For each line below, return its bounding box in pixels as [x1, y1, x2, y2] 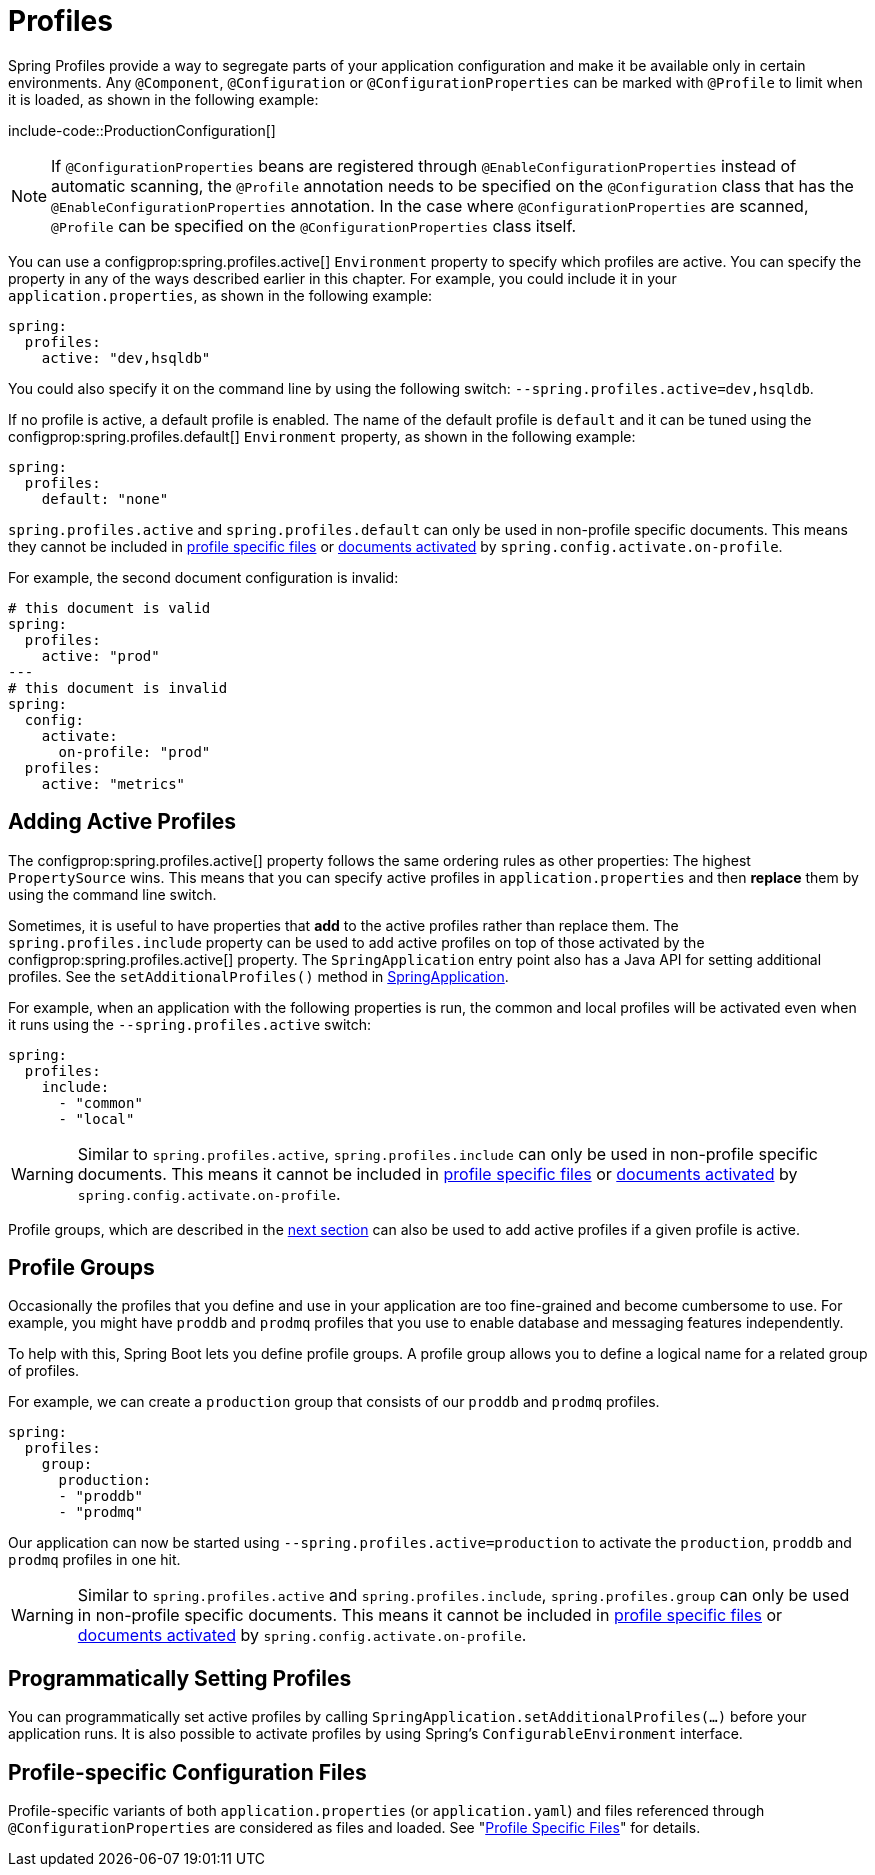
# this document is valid [8, 599, 211, 616]
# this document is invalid [8, 679, 228, 696]
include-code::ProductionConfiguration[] [8, 121, 276, 139]
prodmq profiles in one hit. [8, 1551, 181, 1569]
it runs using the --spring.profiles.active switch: [8, 1015, 372, 1033]
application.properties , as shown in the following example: [8, 286, 433, 304]
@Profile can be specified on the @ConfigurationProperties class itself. [51, 215, 577, 236]
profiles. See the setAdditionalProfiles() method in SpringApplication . [8, 967, 509, 985]
